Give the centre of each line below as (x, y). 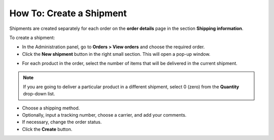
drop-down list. (39, 94)
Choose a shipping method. (51, 108)
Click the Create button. (47, 129)
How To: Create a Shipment (68, 13)
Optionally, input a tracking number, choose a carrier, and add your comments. (104, 115)
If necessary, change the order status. (62, 122)
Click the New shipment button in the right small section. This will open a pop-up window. (116, 54)
